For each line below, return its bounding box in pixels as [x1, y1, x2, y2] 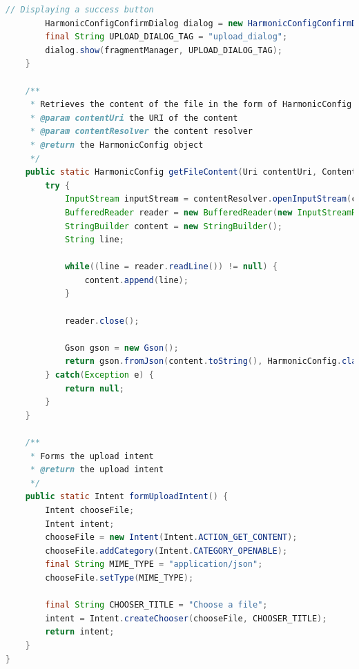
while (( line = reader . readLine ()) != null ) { [64, 262, 278, 272]
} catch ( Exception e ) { [45, 370, 154, 380]
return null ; [64, 383, 124, 394]
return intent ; [45, 627, 115, 637]
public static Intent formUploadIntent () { [25, 492, 229, 502]
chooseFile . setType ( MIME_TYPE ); [45, 572, 194, 583]
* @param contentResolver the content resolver [30, 126, 253, 137]
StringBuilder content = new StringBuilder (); [64, 221, 282, 231]
